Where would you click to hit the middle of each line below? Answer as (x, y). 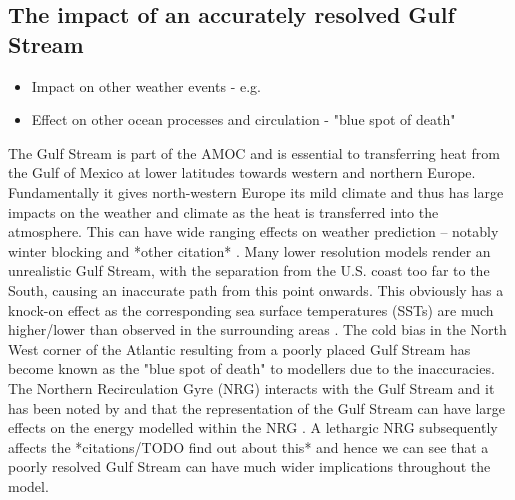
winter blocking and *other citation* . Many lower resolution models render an (249, 250)
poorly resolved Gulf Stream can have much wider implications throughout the (249, 466)
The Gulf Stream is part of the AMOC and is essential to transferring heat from (254, 152)
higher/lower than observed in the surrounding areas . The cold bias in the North (257, 329)
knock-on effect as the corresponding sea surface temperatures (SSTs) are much (251, 309)
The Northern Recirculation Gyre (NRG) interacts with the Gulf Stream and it (251, 387)
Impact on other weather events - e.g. (146, 85)
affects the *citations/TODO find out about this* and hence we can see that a (248, 446)
